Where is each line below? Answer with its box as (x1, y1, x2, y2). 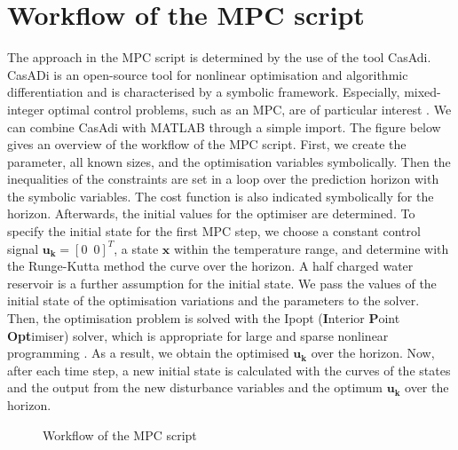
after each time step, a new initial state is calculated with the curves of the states (7, 360, 451, 379)
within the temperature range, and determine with (173, 239, 449, 257)
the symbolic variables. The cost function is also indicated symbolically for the (7, 186, 434, 205)
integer (7, 99, 44, 118)
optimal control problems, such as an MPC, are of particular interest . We (48, 99, 452, 118)
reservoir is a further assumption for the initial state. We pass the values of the (7, 273, 437, 292)
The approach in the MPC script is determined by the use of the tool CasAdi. (7, 48, 431, 67)
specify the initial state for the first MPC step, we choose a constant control (7, 222, 421, 241)
